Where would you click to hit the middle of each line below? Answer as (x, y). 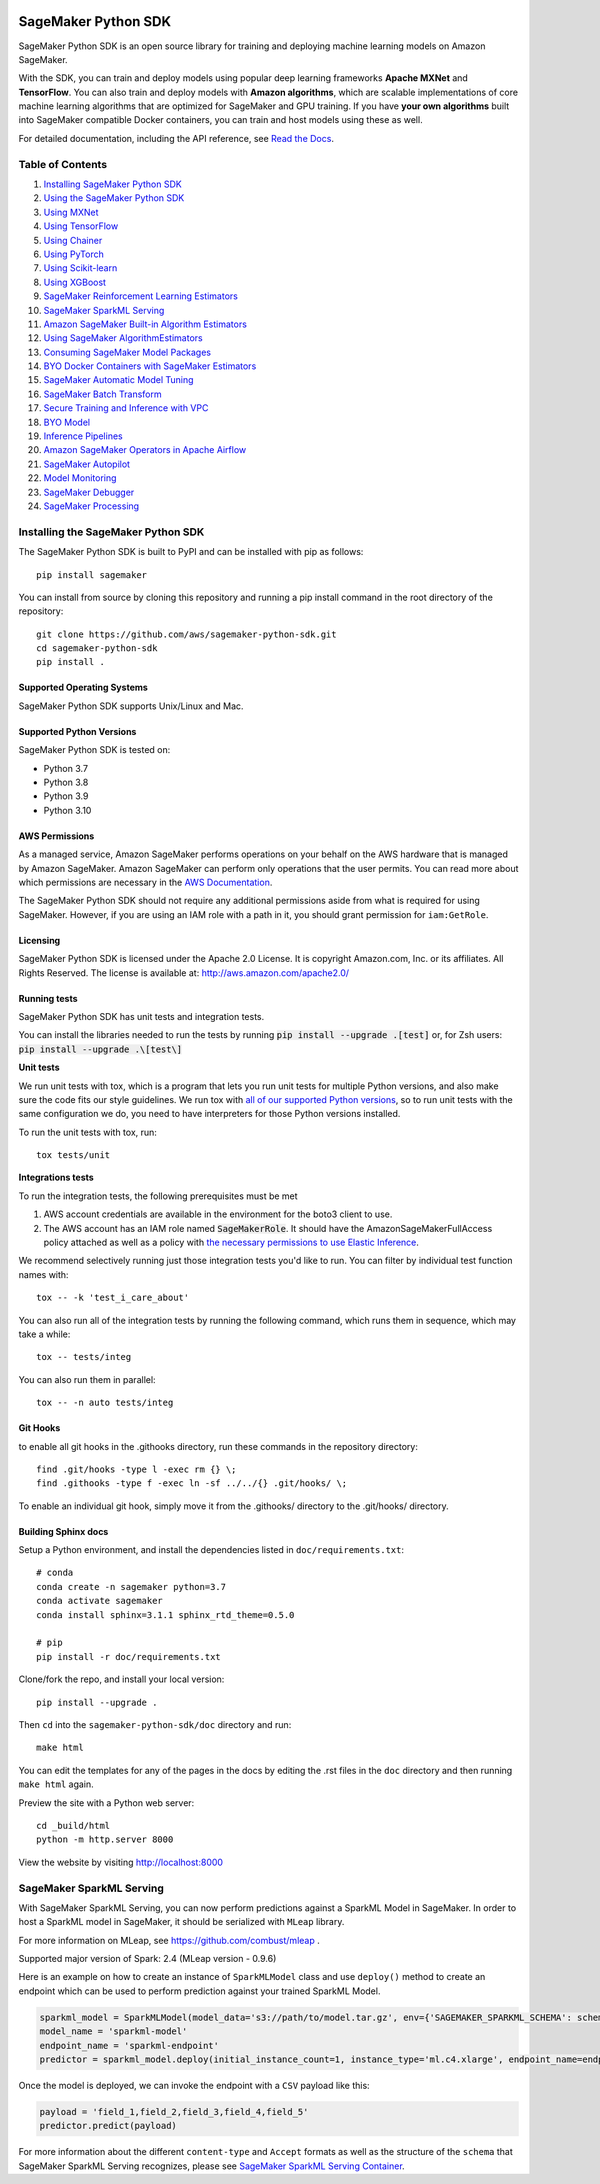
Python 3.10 (67, 810)
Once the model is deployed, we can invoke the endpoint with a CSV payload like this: (194, 2085)
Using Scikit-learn (80, 268)
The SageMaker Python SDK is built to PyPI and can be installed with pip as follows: (191, 552)
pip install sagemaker (92, 574)
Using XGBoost (75, 282)
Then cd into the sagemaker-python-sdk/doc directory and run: (155, 1724)
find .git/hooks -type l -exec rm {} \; (136, 1469)
